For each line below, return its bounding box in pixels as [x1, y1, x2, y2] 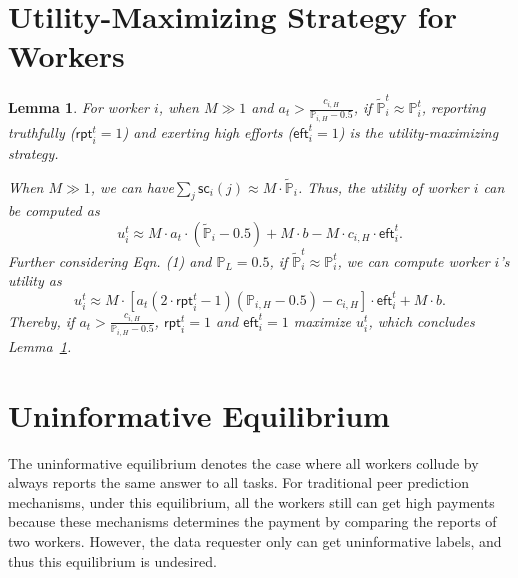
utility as [8, 270, 62, 291]
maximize [293, 310, 352, 331]
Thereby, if [8, 310, 75, 331]
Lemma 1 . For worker [8, 97, 149, 118]
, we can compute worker [337, 250, 490, 271]
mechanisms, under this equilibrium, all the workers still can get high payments [8, 491, 495, 512]
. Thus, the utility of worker [297, 176, 469, 197]
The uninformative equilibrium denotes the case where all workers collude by [8, 452, 479, 473]
